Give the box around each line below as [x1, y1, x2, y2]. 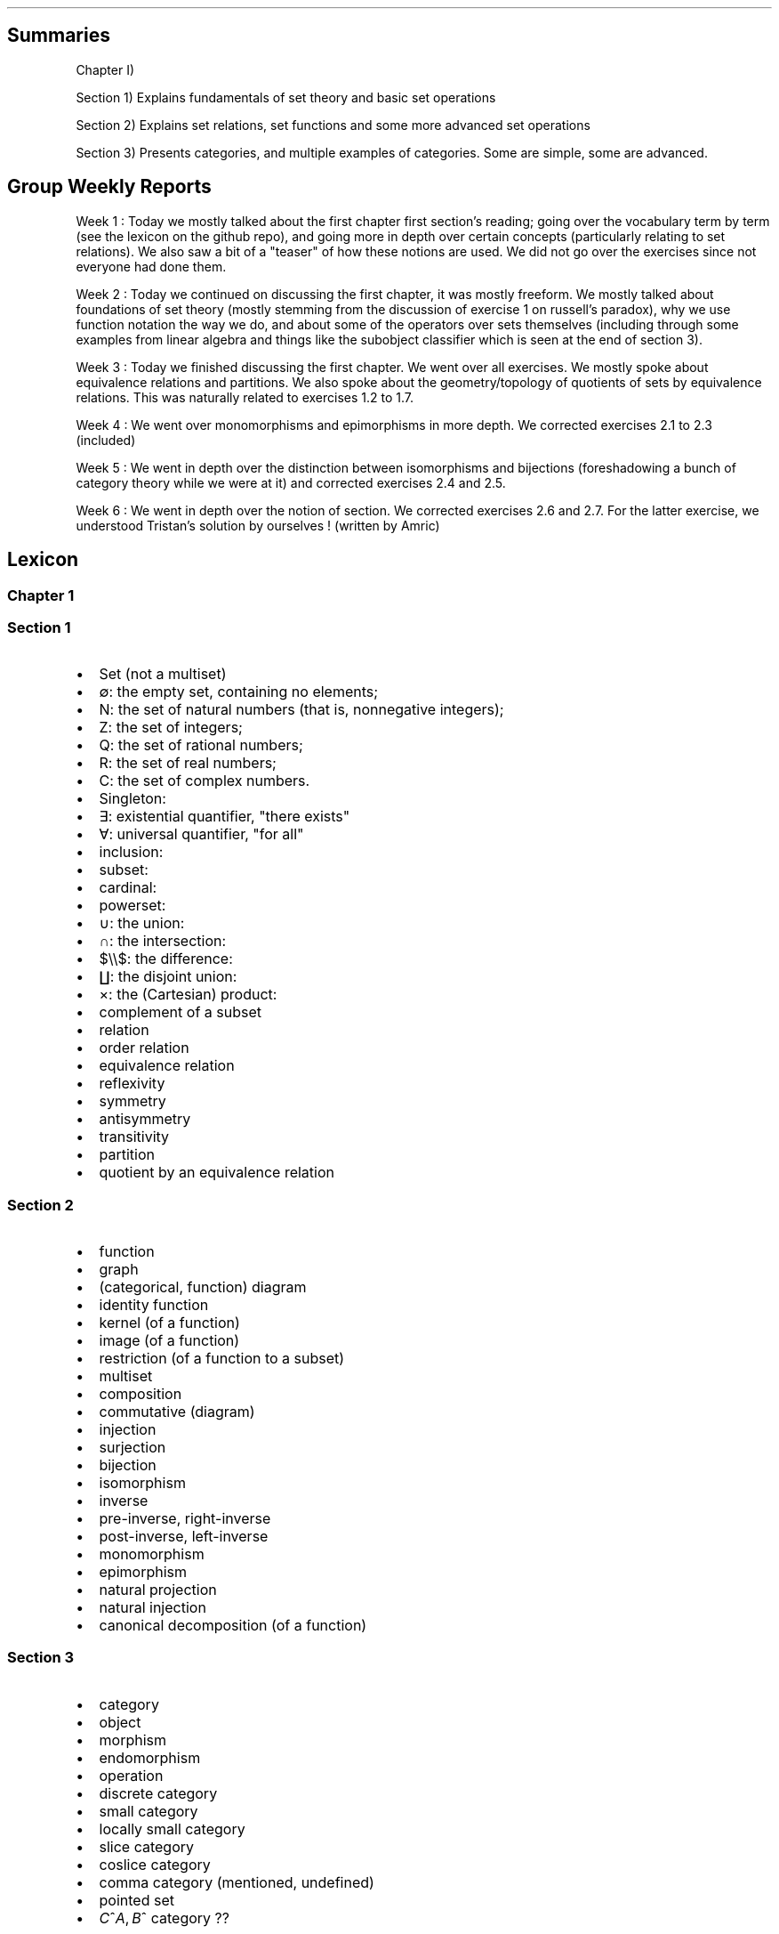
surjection [99, 1438, 166, 1457]
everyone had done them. [76, 258, 227, 274]
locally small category [99, 1819, 245, 1838]
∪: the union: [99, 914, 185, 933]
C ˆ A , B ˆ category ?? [99, 1908, 229, 1927]
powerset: [99, 896, 166, 915]
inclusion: [99, 843, 164, 862]
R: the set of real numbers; [99, 754, 277, 773]
